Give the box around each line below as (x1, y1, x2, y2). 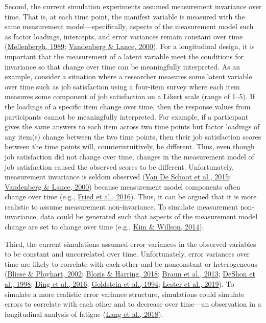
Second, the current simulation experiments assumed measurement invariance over (5, 1, 262, 11)
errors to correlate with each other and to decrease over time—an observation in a (5, 298, 261, 309)
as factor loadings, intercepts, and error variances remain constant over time (5, 31, 243, 41)
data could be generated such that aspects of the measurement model (40, 211, 258, 222)
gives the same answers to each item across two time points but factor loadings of (5, 121, 260, 132)
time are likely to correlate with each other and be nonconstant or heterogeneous (5, 258, 258, 269)
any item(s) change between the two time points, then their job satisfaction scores (5, 131, 261, 142)
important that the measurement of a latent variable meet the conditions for (5, 51, 244, 61)
